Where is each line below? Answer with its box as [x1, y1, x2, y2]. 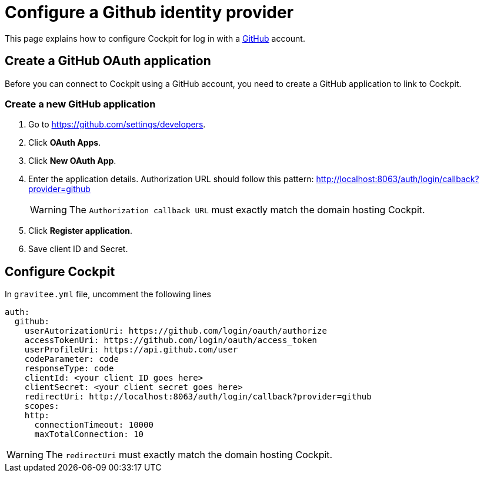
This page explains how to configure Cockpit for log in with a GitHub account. [5, 33, 305, 43]
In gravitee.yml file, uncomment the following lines [5, 289, 211, 300]
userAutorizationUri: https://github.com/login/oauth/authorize [24, 326, 327, 336]
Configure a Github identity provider [5, 2, 294, 22]
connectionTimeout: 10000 [34, 420, 153, 430]
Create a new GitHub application [5, 98, 156, 110]
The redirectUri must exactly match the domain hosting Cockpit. [45, 449, 333, 461]
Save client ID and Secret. [28, 244, 128, 254]
